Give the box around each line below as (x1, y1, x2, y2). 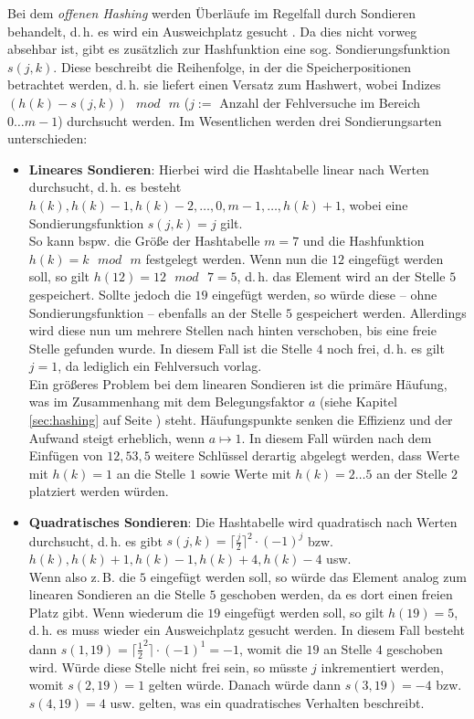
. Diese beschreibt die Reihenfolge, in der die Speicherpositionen (53, 57, 411, 76)
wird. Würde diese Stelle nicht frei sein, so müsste (28, 657, 308, 676)
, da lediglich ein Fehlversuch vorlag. (58, 356, 262, 375)
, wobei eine (342, 195, 408, 214)
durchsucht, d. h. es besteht (28, 177, 182, 196)
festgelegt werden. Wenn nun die (145, 248, 328, 268)
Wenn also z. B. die (28, 566, 136, 586)
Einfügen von (28, 446, 103, 465)
